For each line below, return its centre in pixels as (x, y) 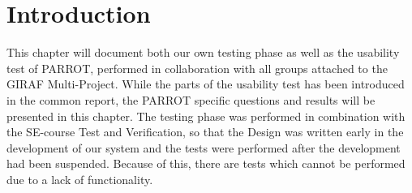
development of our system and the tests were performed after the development (204, 147)
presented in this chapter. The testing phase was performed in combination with (206, 116)
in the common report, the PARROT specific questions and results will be (191, 99)
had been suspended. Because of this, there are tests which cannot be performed (206, 163)
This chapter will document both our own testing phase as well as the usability (203, 52)
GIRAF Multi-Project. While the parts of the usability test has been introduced (206, 84)
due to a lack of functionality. (80, 179)
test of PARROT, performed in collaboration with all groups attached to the (197, 68)
